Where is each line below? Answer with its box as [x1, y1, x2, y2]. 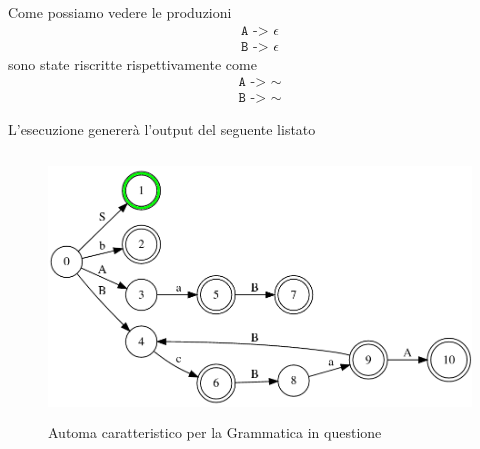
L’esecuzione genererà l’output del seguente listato [8, 119, 316, 140]
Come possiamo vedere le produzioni [8, 2, 232, 22]
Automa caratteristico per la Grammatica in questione [48, 422, 382, 443]
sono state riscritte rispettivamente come [8, 53, 257, 74]
